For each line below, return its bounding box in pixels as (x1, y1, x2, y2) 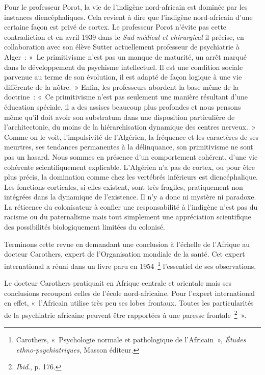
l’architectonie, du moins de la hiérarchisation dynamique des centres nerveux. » (4, 121, 256, 132)
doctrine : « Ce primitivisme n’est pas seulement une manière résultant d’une (4, 91, 248, 102)
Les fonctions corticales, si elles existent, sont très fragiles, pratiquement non (4, 181, 243, 192)
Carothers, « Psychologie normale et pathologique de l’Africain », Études (16, 334, 246, 345)
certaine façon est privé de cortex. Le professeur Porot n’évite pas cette (4, 21, 227, 32)
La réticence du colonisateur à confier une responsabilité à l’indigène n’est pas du (4, 201, 258, 212)
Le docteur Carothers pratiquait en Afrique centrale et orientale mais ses (4, 278, 232, 288)
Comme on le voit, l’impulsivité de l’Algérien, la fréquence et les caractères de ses (4, 131, 259, 142)
